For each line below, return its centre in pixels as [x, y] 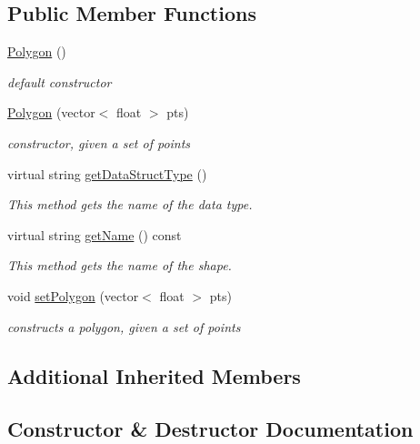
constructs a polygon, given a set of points [124, 326]
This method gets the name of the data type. [130, 204]
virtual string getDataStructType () [107, 173]
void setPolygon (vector [73, 295]
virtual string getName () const [95, 234]
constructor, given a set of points [99, 142]
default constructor [60, 81]
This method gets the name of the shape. [120, 265]
